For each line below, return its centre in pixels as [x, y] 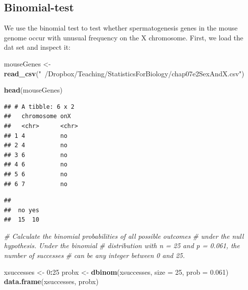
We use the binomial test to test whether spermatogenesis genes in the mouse [121, 28]
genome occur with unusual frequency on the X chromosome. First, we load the [124, 37]
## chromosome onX [38, 116]
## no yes [22, 210]
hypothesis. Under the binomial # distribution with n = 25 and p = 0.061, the [122, 245]
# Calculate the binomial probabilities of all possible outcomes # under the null [124, 236]
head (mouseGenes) [33, 90]
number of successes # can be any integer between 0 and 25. [94, 255]
